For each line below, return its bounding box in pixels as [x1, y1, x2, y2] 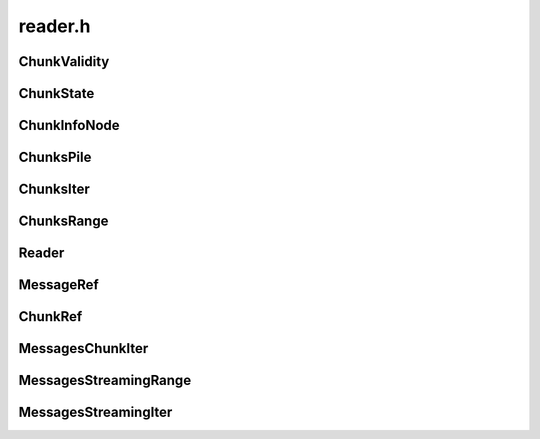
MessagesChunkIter [18, 340, 149, 357]
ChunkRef [18, 308, 83, 325]
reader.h [18, 15, 91, 37]
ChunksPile [18, 149, 92, 166]
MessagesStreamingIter [18, 404, 173, 421]
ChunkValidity [18, 53, 110, 70]
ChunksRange [18, 213, 109, 230]
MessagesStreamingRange [18, 372, 192, 389]
